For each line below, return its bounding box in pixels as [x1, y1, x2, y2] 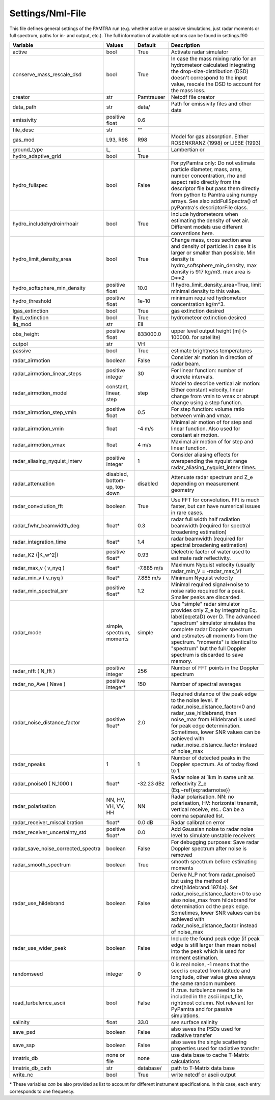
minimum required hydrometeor [171, 294, 247, 301]
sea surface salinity [171, 1019, 218, 1026]
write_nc [12, 1071, 33, 1079]
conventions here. [171, 230, 214, 237]
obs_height [12, 331, 39, 338]
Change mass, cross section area [171, 237, 252, 244]
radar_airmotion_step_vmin [12, 409, 77, 416]
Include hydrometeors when [171, 211, 238, 218]
